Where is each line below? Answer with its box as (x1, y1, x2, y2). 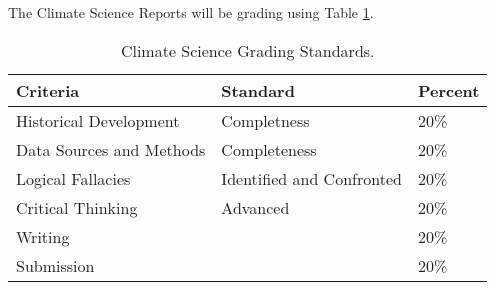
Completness (221, 108, 310, 132)
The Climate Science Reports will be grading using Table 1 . (8, 2, 374, 22)
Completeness (221, 137, 317, 161)
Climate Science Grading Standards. (120, 38, 375, 62)
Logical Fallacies (16, 166, 131, 190)
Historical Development (16, 108, 180, 132)
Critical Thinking (16, 195, 138, 219)
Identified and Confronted (221, 166, 402, 190)
